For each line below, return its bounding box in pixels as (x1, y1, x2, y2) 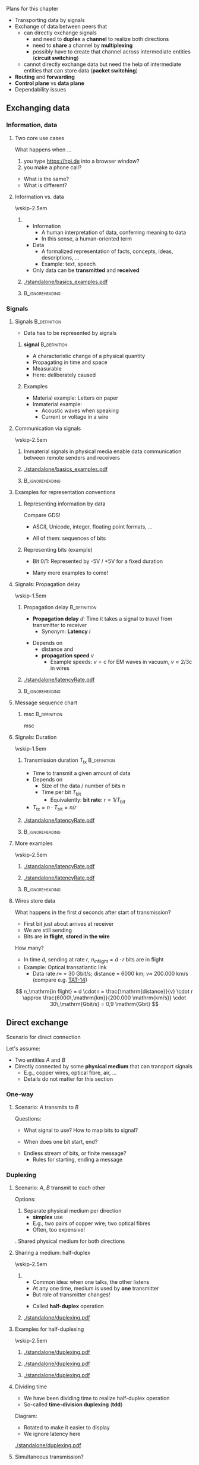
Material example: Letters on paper (32, 394, 119, 401)
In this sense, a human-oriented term (41, 235, 132, 242)
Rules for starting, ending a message (32, 1156, 123, 1163)
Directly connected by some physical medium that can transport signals (14, 1062, 193, 1070)
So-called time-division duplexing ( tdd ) (23, 1401, 123, 1408)
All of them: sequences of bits (32, 534, 106, 542)
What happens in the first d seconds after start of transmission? (14, 909, 171, 916)
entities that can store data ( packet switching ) (23, 67, 138, 74)
